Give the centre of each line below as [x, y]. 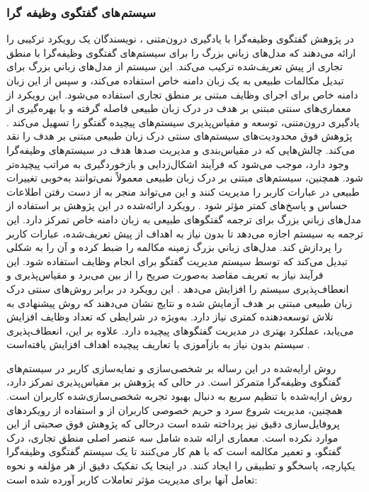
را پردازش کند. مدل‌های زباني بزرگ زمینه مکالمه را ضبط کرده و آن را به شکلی [174, 247]
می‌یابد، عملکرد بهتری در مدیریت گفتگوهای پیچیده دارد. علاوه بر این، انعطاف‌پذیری [180, 330]
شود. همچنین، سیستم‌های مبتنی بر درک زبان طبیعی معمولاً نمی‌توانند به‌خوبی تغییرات [185, 178]
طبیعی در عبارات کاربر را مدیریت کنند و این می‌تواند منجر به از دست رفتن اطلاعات [183, 191]
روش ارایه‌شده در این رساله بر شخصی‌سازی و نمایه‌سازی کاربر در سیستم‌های [171, 368]
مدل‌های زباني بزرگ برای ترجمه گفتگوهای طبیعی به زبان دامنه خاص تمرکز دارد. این [184, 219]
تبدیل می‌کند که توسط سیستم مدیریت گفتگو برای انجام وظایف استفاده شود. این [177, 261]
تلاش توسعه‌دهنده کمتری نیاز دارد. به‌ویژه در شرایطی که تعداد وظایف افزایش [170, 317]
